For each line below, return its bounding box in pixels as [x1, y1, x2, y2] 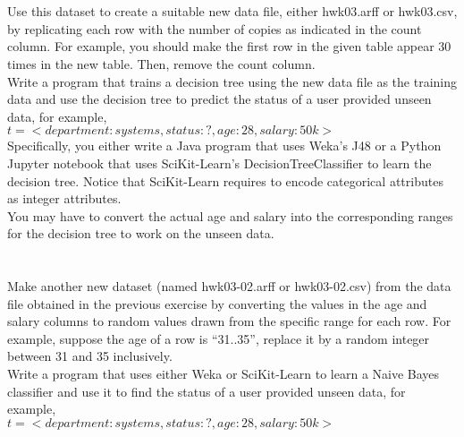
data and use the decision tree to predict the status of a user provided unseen [7, 90, 432, 108]
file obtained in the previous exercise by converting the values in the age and [7, 294, 427, 313]
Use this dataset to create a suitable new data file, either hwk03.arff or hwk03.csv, [7, 2, 458, 21]
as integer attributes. [7, 189, 122, 208]
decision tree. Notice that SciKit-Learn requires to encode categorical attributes [7, 171, 443, 190]
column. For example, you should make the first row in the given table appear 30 [7, 37, 451, 56]
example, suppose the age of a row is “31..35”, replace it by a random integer [7, 329, 430, 347]
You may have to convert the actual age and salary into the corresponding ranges [7, 206, 453, 225]
